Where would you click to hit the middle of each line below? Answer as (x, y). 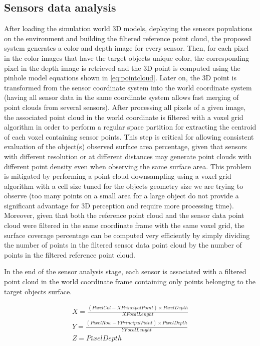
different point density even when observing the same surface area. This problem (128, 166)
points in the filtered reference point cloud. (70, 254)
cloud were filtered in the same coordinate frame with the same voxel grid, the (124, 225)
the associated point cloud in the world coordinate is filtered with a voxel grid (124, 117)
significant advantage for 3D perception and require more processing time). (119, 205)
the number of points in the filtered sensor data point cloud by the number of (123, 245)
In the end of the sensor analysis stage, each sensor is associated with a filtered (125, 271)
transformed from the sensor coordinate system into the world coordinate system (128, 87)
